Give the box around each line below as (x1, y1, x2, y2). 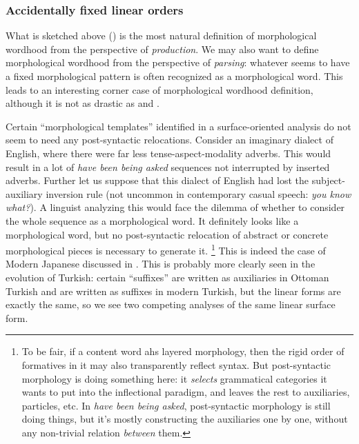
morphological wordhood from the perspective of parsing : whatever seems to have (6, 55, 350, 70)
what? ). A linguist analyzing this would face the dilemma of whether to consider (6, 200, 345, 214)
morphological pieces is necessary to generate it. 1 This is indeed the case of (6, 241, 326, 257)
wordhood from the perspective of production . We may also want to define (6, 41, 319, 56)
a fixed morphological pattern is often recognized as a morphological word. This (6, 69, 343, 83)
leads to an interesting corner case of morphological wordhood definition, (6, 82, 313, 97)
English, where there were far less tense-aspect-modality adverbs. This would (6, 145, 331, 160)
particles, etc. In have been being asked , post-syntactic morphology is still (21, 398, 331, 412)
